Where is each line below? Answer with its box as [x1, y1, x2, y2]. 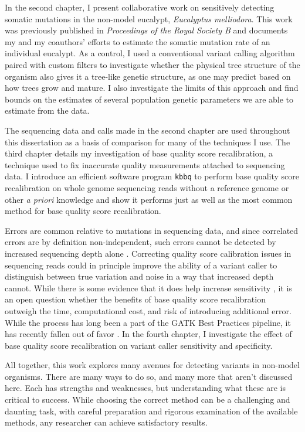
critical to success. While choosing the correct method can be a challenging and [5, 393, 290, 406]
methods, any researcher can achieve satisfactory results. [5, 416, 208, 428]
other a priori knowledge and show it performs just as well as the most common [5, 193, 293, 205]
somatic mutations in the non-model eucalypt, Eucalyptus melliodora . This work [5, 12, 293, 25]
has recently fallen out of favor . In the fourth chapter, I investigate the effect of [5, 328, 292, 340]
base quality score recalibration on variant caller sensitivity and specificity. [5, 339, 273, 351]
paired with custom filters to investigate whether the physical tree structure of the [5, 58, 300, 70]
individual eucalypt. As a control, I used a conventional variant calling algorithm [5, 47, 295, 59]
